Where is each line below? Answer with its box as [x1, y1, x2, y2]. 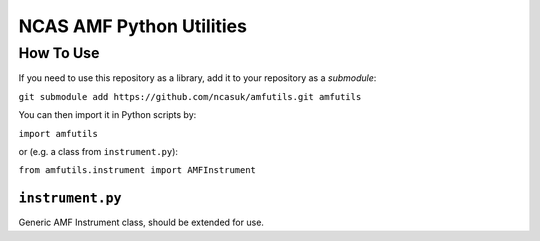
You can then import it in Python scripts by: [18, 109, 197, 121]
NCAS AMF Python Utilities [18, 15, 247, 37]
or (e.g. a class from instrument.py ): [18, 145, 179, 157]
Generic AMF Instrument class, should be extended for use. [18, 216, 265, 229]
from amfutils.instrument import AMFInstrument [18, 165, 257, 176]
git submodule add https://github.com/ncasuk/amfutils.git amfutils [18, 91, 362, 102]
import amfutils [18, 128, 99, 139]
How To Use [18, 44, 100, 62]
